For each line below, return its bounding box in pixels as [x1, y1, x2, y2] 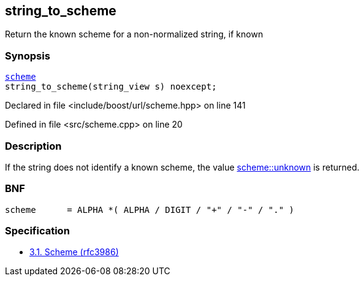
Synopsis [5, 49, 50, 62]
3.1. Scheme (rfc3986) [29, 247, 119, 258]
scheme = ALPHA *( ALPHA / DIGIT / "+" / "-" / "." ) [5, 204, 295, 215]
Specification [5, 225, 70, 237]
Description [5, 139, 62, 152]
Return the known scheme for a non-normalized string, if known [5, 29, 264, 40]
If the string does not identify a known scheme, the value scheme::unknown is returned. [5, 161, 360, 172]
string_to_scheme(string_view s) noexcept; [5, 82, 217, 92]
